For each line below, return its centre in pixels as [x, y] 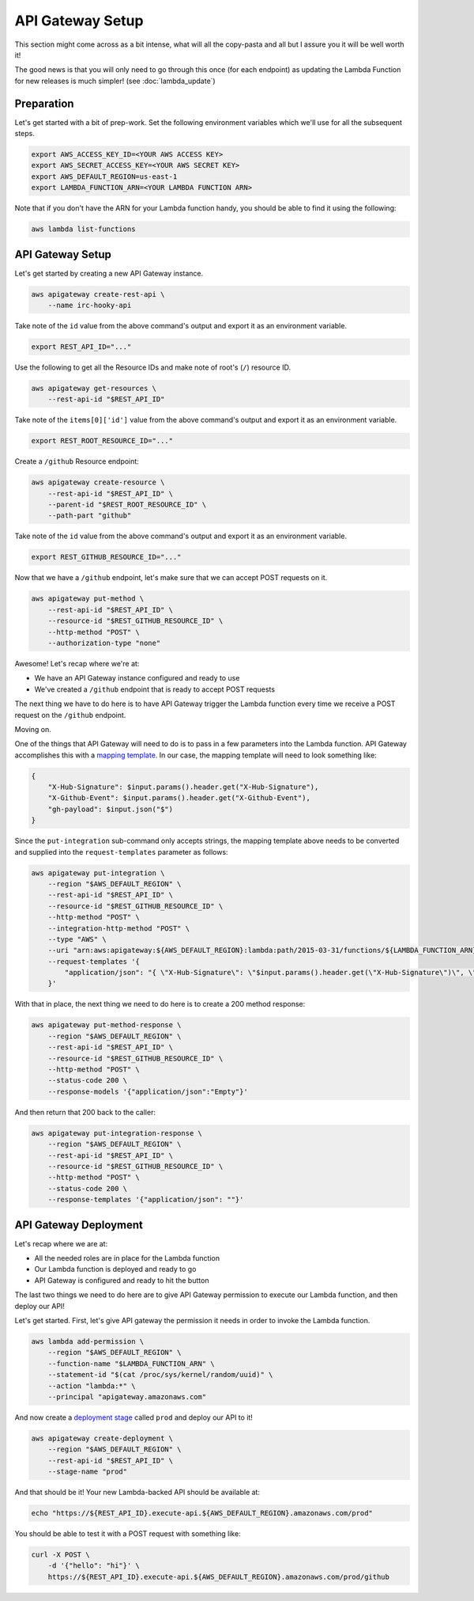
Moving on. [33, 729]
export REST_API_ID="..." [81, 347]
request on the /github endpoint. [70, 715]
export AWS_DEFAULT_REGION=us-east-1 [104, 176]
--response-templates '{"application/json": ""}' [146, 1200]
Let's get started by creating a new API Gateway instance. [109, 273]
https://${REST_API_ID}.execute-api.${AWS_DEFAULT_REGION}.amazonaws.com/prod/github [219, 1576]
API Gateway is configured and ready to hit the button [122, 1280]
